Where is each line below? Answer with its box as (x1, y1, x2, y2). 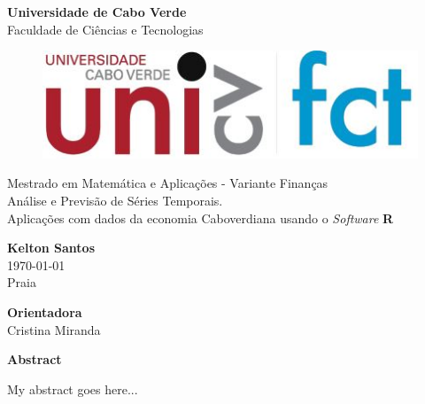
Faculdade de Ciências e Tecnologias (7, 19, 204, 38)
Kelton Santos (7, 238, 96, 257)
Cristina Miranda (7, 320, 101, 338)
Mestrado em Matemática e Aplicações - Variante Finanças (7, 174, 328, 192)
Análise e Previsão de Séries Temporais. (7, 190, 223, 209)
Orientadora (7, 302, 82, 321)
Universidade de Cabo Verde (7, 3, 187, 20)
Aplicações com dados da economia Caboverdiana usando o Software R (7, 208, 394, 227)
